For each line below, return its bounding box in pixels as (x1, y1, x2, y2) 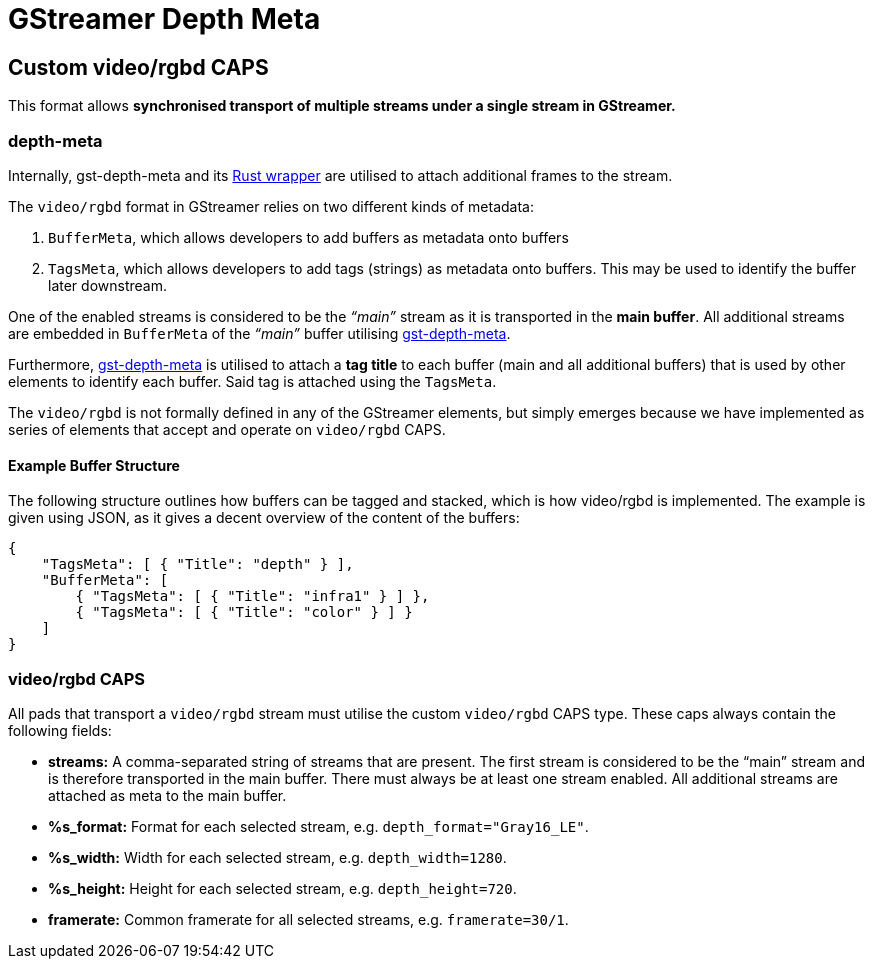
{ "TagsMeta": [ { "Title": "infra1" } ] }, (75, 588, 430, 605)
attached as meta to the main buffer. (48, 786, 287, 804)
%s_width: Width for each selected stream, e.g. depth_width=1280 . (48, 848, 507, 866)
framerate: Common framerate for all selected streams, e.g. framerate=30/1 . (48, 910, 569, 928)
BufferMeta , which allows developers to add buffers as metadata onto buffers (48, 228, 569, 246)
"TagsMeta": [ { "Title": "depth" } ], (41, 556, 354, 573)
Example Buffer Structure (8, 456, 180, 474)
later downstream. (48, 276, 167, 294)
